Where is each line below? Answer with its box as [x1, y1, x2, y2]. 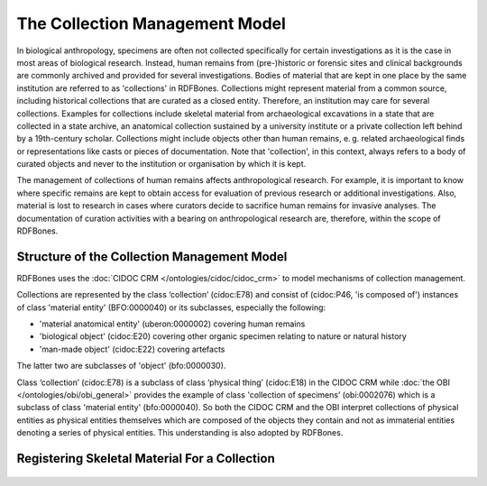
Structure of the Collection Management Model [16, 249, 288, 264]
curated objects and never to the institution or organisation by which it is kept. [16, 159, 307, 170]
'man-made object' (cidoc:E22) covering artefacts [39, 344, 225, 354]
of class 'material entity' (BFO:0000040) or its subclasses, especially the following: [16, 302, 326, 313]
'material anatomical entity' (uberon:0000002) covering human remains [39, 318, 306, 329]
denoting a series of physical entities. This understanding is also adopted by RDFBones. [16, 427, 344, 438]
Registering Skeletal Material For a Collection [16, 451, 275, 466]
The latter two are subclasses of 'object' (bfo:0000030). [16, 361, 226, 371]
